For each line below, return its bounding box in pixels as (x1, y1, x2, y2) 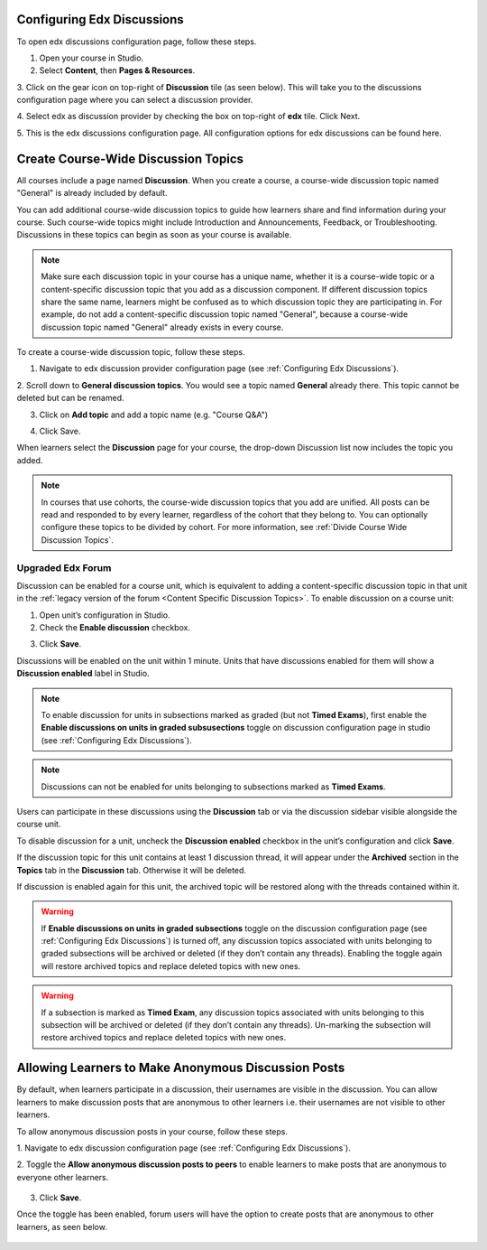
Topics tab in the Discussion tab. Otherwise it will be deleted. (16, 864, 247, 875)
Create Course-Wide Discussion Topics (16, 151, 243, 166)
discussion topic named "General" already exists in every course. (41, 322, 284, 332)
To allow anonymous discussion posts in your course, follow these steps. (16, 1125, 289, 1137)
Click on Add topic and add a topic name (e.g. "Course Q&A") (39, 409, 269, 420)
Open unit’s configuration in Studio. (39, 610, 170, 620)
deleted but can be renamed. (16, 393, 125, 404)
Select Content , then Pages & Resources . (39, 65, 196, 76)
